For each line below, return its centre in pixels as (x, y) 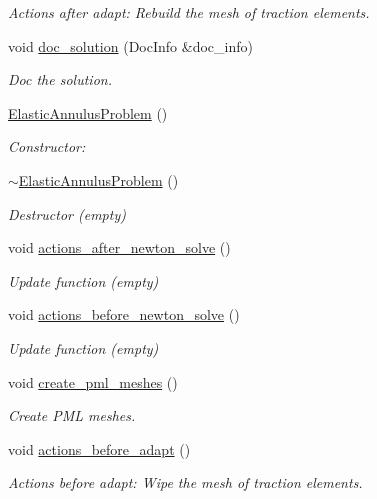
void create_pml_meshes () (93, 381)
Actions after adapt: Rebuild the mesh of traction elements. (189, 12)
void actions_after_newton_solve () (119, 247)
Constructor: (47, 146)
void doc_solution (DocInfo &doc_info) (130, 45)
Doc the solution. (60, 79)
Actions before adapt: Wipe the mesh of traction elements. (185, 482)
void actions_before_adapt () (99, 448)
